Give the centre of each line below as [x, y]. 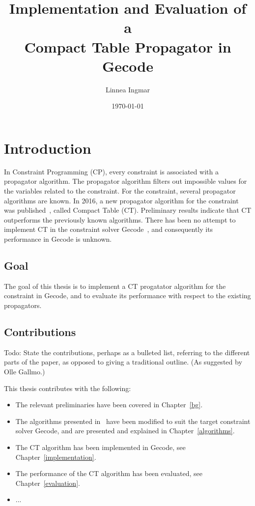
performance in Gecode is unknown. [58, 239]
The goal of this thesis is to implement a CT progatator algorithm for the [115, 286]
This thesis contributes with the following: [68, 388]
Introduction [48, 148]
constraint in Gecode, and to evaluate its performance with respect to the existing [127, 295]
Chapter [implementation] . [56, 457]
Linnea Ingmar [128, 89]
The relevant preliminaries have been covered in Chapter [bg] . [109, 405]
